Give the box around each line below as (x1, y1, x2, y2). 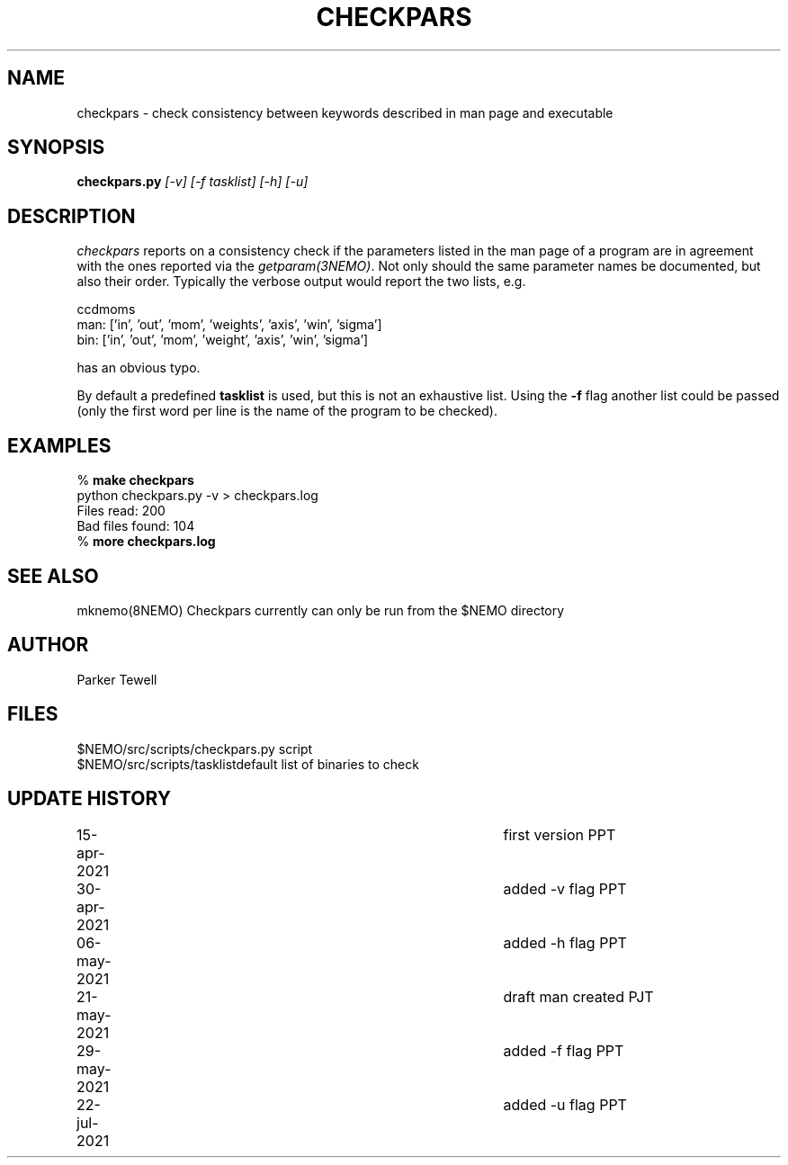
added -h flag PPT (503, 933, 627, 952)
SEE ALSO (7, 564, 99, 587)
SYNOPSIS (7, 136, 105, 159)
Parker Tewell (76, 671, 157, 687)
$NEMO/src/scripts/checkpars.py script (76, 740, 313, 757)
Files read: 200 (76, 503, 166, 519)
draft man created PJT (503, 987, 654, 1006)
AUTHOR (7, 633, 89, 657)
